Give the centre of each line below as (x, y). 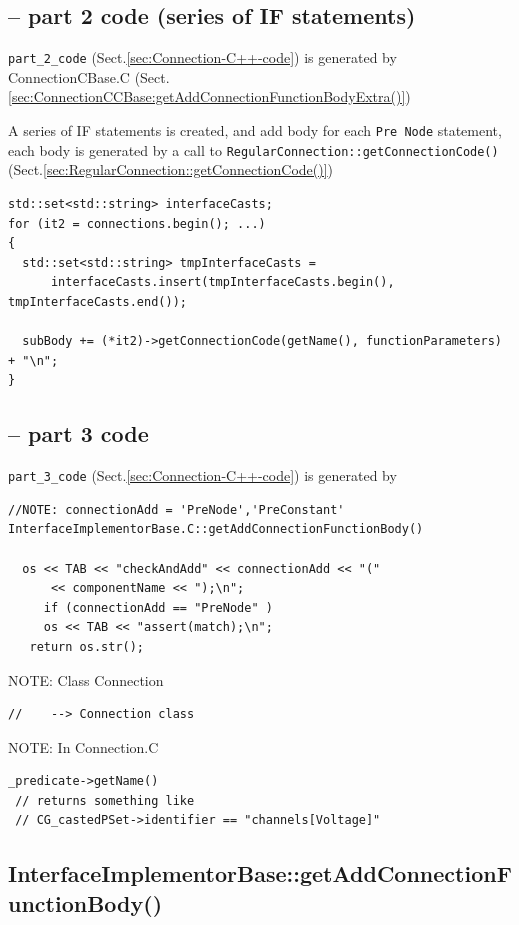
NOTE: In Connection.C (83, 746)
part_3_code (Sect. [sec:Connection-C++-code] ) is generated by (202, 475)
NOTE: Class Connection (86, 679)
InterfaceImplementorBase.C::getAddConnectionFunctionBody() (216, 529)
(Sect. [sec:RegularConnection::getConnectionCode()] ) (171, 169)
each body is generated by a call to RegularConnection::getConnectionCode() (253, 149)
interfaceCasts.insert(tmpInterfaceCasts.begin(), (222, 282)
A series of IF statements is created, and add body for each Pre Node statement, (255, 130)
